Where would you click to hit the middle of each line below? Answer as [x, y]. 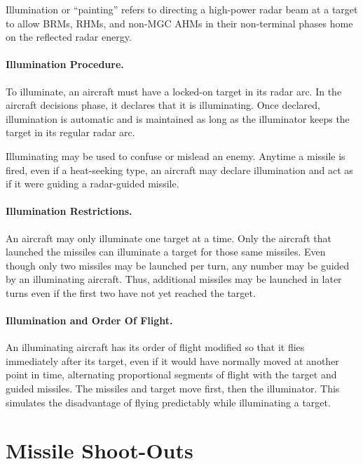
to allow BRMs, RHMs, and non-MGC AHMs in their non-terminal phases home [179, 23]
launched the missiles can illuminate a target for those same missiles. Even [166, 252]
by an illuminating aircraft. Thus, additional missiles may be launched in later [174, 279]
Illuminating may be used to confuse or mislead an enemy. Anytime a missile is [176, 155]
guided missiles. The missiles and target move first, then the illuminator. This [173, 389]
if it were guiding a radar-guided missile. [93, 184]
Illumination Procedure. [65, 64]
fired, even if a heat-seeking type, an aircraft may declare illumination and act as [179, 170]
